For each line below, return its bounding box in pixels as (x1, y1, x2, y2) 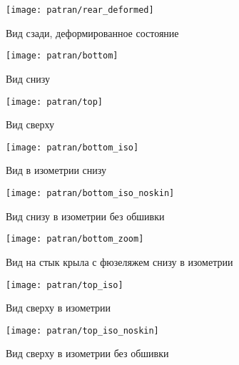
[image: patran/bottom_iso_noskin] (6, 188, 175, 198)
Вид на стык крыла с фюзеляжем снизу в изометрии (6, 254, 233, 269)
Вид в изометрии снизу (6, 163, 107, 178)
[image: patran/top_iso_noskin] (6, 325, 159, 336)
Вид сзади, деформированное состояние (6, 25, 179, 40)
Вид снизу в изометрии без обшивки (6, 208, 165, 223)
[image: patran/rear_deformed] (6, 5, 154, 15)
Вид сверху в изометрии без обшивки (6, 346, 169, 361)
